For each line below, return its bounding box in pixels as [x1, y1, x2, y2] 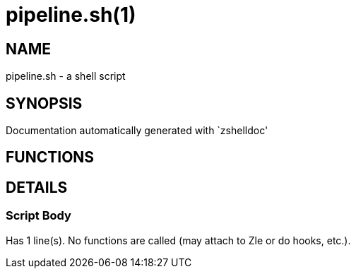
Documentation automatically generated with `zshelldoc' [6, 124, 268, 137]
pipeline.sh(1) [6, 3, 136, 27]
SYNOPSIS [6, 94, 83, 112]
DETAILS [6, 178, 68, 196]
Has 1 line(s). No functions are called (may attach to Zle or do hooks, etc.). [6, 234, 351, 246]
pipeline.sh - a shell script [6, 70, 126, 83]
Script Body [6, 208, 71, 223]
